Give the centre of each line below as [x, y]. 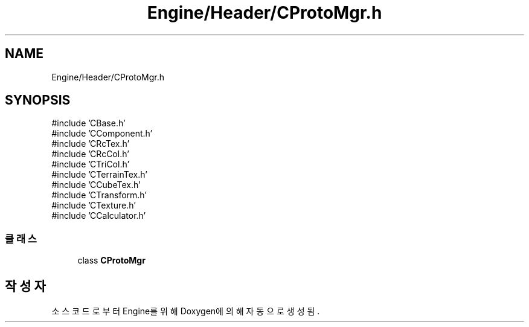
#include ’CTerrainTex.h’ [99, 175]
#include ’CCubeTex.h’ [96, 185]
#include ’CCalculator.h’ [99, 216]
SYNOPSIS [38, 100]
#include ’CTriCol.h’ [91, 164]
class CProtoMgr [111, 261]
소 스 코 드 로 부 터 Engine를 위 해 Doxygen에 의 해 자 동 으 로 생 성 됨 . [186, 311]
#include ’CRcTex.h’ [91, 144]
